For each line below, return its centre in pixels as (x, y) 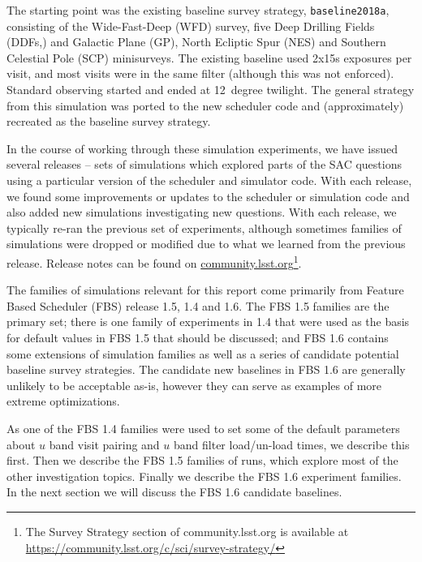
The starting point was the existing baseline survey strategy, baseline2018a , (198, 10)
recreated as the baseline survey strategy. (109, 121)
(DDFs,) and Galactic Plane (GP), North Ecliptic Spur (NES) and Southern (196, 42)
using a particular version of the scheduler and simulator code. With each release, (209, 180)
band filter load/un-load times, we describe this (291, 444)
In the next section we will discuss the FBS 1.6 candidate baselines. (174, 492)
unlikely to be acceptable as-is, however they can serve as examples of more (194, 385)
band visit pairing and (104, 444)
